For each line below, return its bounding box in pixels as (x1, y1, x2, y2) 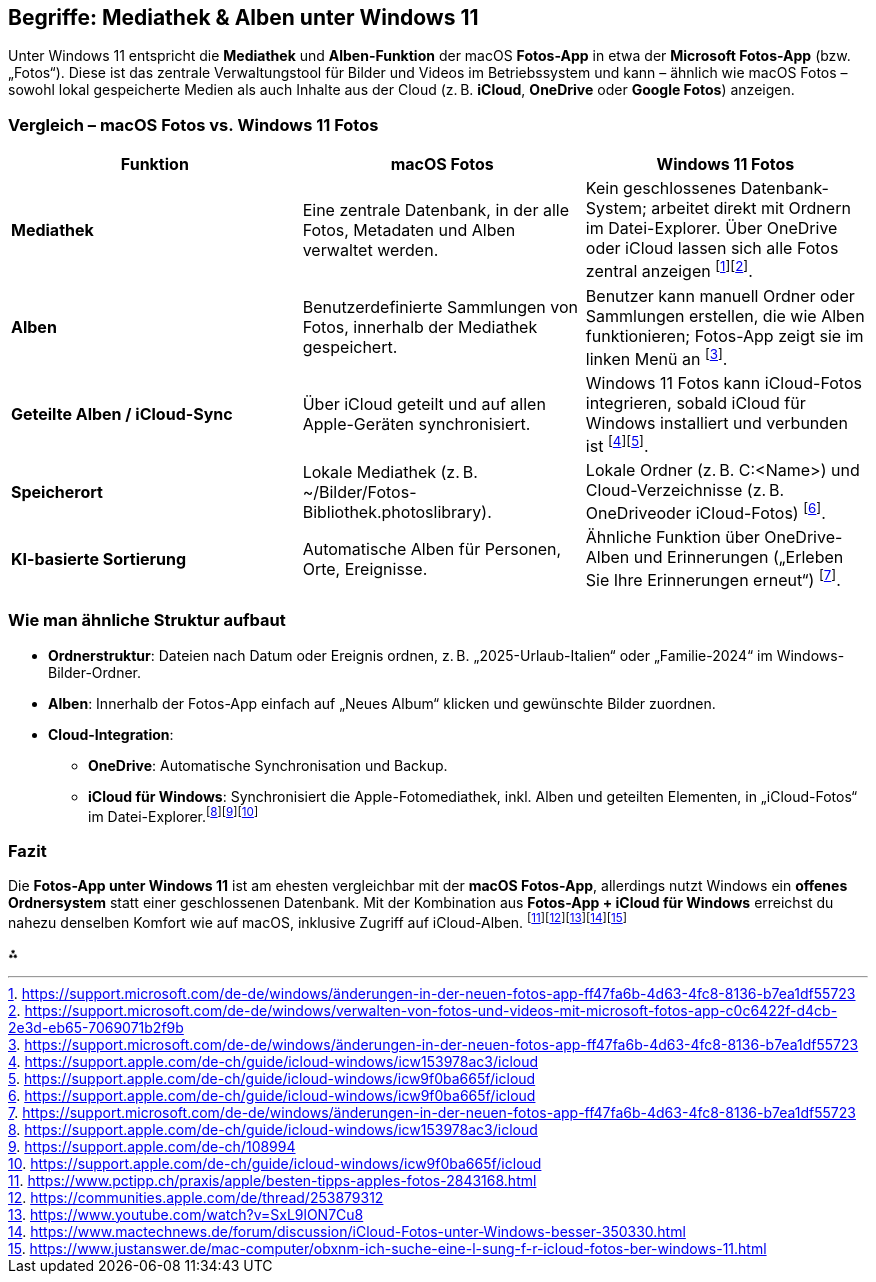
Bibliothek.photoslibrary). (302, 501, 492, 522)
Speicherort (11, 481, 103, 502)
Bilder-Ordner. (48, 663, 142, 681)
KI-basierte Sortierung (11, 549, 187, 570)
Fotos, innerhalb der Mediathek (302, 317, 538, 338)
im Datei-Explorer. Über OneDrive (585, 218, 838, 239)
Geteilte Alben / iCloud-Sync (11, 404, 233, 425)
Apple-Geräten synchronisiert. (302, 414, 531, 435)
